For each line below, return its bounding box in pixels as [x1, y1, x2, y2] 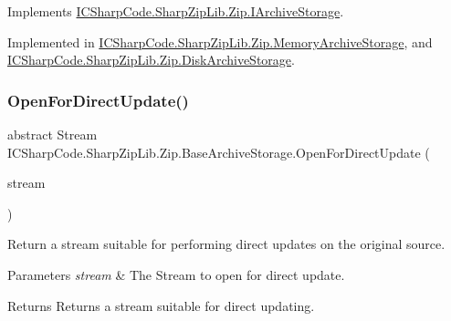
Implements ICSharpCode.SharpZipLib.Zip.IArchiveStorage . [7, 2, 344, 20]
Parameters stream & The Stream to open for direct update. [7, 264, 345, 284]
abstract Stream [7, 125, 98, 143]
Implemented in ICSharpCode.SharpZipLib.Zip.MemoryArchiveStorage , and [7, 32, 433, 51]
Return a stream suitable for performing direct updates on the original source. [7, 234, 446, 254]
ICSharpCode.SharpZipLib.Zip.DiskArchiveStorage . [7, 50, 295, 69]
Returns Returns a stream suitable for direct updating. [7, 295, 315, 315]
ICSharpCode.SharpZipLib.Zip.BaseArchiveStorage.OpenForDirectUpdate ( [7, 142, 430, 161]
